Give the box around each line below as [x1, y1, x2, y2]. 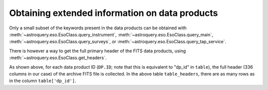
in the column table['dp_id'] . [9, 78, 76, 84]
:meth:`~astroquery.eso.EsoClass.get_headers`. [9, 55, 107, 61]
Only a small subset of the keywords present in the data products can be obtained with [9, 25, 187, 31]
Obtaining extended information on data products [9, 7, 218, 18]
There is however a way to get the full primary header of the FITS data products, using [9, 48, 186, 54]
